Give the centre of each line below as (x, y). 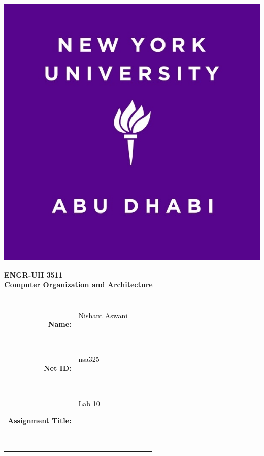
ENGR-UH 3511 (34, 274)
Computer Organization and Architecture (78, 284)
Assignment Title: (40, 420)
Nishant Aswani (103, 315)
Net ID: (57, 368)
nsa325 (89, 359)
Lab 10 (89, 403)
